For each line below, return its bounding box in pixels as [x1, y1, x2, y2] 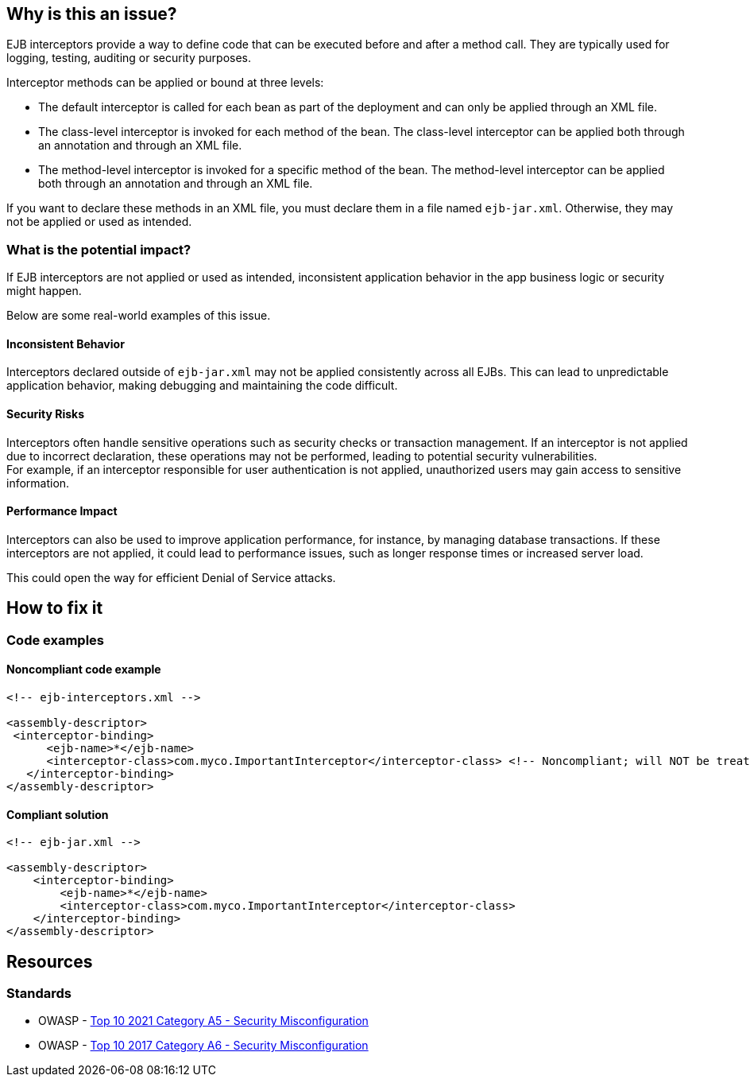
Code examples [6, 631, 105, 648]
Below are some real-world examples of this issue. [6, 309, 271, 323]
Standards [6, 984, 72, 1001]
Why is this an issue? [6, 4, 177, 24]
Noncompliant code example [6, 662, 161, 677]
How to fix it [6, 598, 103, 619]
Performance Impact [6, 504, 118, 518]
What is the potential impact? [6, 241, 191, 258]
